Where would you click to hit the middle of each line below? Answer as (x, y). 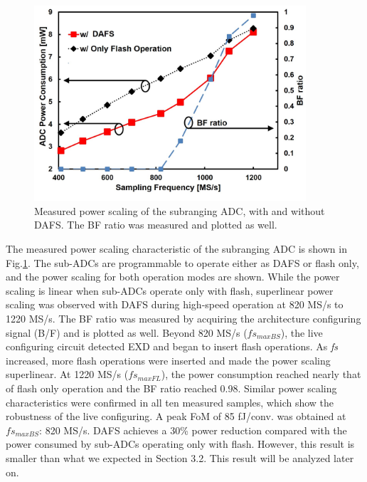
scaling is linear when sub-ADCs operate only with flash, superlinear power (170, 290)
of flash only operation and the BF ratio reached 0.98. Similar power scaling (171, 388)
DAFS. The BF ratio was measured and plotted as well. (156, 225)
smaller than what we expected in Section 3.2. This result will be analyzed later (180, 457)
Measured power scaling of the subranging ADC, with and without (180, 210)
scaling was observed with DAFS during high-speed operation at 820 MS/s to (175, 304)
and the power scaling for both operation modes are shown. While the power (173, 277)
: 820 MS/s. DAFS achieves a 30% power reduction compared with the (193, 430)
